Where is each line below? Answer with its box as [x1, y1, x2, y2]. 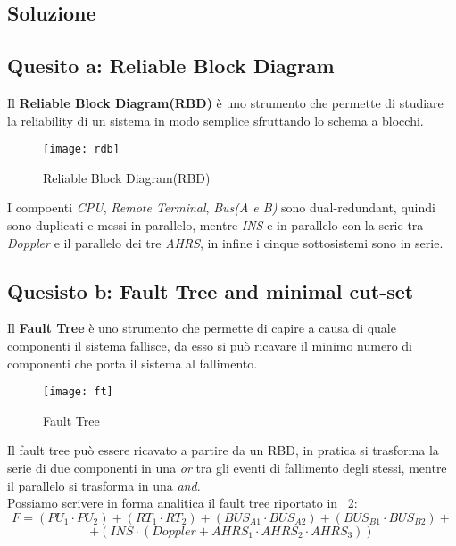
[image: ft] [43, 385, 113, 399]
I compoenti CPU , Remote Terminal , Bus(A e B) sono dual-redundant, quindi [7, 198, 435, 217]
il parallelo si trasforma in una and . [7, 476, 201, 494]
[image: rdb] [43, 143, 120, 156]
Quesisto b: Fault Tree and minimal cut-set [7, 277, 414, 304]
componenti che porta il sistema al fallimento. [7, 353, 258, 372]
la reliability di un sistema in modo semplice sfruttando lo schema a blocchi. [7, 111, 424, 129]
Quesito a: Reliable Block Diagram [7, 52, 335, 79]
